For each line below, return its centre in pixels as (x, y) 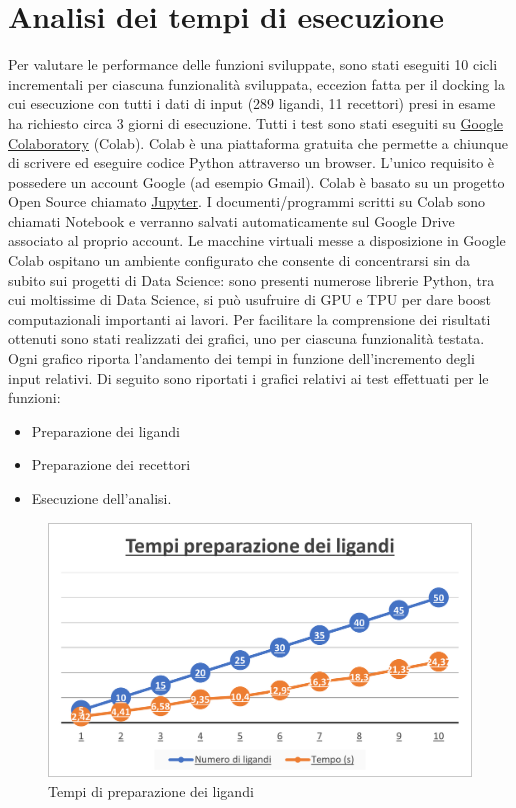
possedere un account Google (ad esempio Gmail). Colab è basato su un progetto (256, 181)
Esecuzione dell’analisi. (101, 498)
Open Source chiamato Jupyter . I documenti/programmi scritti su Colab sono (247, 201)
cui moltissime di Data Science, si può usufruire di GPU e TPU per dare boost (250, 299)
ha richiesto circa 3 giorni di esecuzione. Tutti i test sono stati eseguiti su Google (255, 122)
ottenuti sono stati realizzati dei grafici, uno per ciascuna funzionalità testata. (246, 338)
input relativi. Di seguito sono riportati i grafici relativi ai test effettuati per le (248, 377)
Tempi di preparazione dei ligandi (151, 790)
